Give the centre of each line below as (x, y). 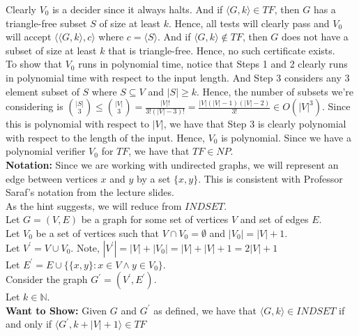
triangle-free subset (46, 23)
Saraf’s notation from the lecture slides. (90, 192)
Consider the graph (47, 279)
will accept (29, 37)
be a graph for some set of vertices (155, 219)
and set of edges (274, 219)
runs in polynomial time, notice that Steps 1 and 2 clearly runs (213, 64)
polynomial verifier (46, 151)
